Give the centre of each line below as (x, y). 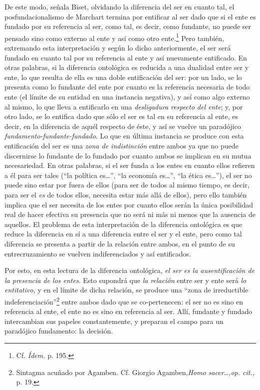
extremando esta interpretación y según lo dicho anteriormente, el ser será (118, 48)
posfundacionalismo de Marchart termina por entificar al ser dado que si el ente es (130, 16)
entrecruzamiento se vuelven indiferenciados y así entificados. (98, 253)
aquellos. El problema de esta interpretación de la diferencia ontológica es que (124, 224)
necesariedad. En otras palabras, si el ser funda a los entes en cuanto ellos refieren (130, 165)
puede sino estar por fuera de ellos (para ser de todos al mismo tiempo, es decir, (127, 185)
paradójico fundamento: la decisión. (59, 331)
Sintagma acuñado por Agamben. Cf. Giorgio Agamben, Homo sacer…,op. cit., (135, 372)
